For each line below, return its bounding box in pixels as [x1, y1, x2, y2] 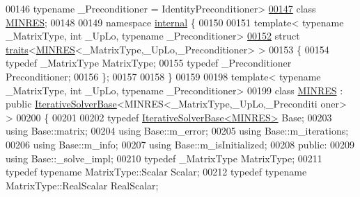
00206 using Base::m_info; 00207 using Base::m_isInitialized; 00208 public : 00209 [6, 137, 354, 151]
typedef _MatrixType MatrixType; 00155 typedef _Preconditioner [6, 55, 292, 70]
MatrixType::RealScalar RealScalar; [6, 178, 159, 192]
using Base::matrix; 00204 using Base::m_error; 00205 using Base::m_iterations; [6, 123, 349, 138]
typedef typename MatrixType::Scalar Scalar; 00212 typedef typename [6, 164, 307, 179]
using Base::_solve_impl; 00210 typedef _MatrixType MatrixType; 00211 [6, 151, 322, 165]
